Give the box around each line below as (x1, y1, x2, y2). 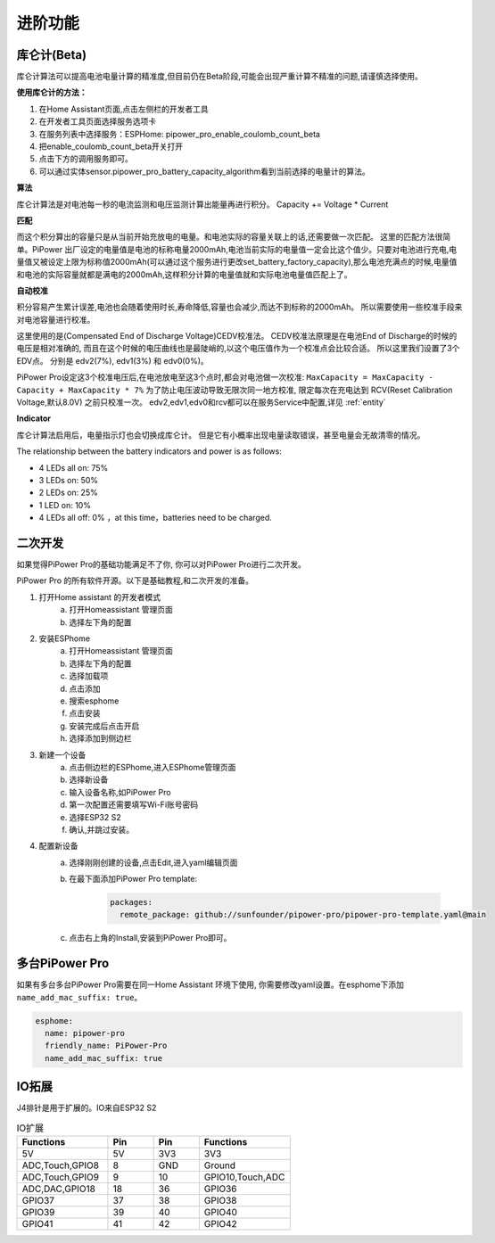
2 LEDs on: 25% (38, 487, 98, 498)
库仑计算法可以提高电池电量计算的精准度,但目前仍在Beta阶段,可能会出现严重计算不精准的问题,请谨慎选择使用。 (16, 71, 423, 82)
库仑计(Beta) (16, 47, 87, 62)
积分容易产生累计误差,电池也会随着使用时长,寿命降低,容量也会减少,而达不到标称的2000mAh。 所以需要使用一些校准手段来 (16, 301, 463, 312)
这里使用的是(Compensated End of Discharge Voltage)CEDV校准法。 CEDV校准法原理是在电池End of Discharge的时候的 (16, 331, 458, 342)
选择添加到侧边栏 (69, 733, 132, 744)
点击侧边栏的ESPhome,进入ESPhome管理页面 (69, 761, 236, 772)
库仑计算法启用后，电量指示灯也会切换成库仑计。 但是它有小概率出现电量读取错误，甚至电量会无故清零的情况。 (16, 429, 425, 440)
